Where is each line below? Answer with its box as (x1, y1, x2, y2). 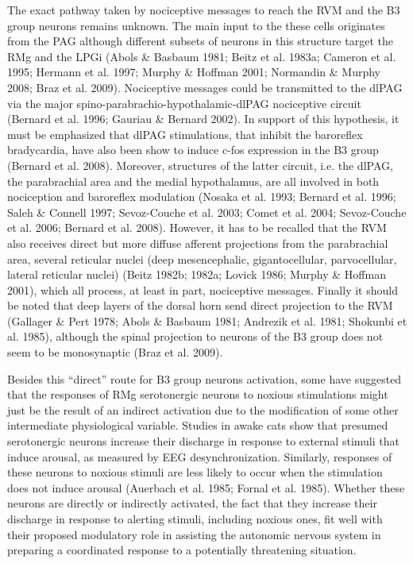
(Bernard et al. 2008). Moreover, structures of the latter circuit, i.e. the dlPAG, (7, 156, 393, 173)
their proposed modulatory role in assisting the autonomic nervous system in (7, 526, 381, 542)
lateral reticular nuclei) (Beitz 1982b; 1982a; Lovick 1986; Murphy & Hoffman (7, 266, 386, 283)
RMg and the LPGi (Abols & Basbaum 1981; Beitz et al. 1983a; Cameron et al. (7, 48, 396, 64)
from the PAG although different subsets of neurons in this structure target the (7, 33, 393, 49)
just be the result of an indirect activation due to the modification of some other (7, 401, 399, 418)
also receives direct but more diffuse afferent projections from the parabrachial (7, 234, 388, 251)
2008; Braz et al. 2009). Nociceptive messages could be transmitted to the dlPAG (7, 79, 403, 95)
